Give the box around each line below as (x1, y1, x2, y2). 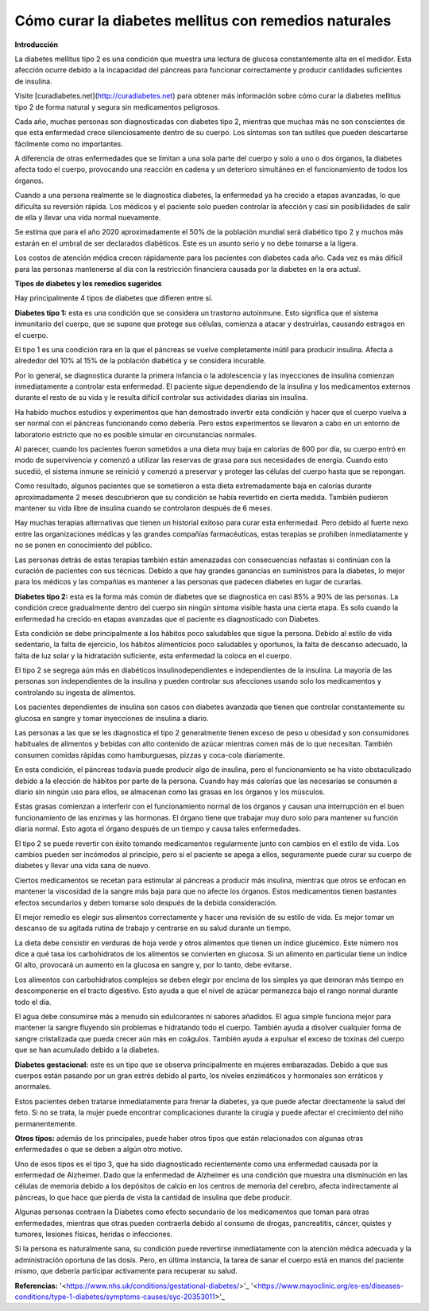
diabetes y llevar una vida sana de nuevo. (14, 861, 151, 871)
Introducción (14, 40, 59, 49)
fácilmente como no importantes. (14, 139, 123, 149)
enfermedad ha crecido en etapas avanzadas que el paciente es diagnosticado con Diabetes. (14, 614, 321, 623)
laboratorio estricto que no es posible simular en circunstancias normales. (14, 429, 257, 439)
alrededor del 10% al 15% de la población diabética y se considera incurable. (14, 356, 266, 366)
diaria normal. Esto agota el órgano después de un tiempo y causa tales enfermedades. (14, 824, 301, 834)
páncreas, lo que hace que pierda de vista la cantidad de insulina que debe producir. (14, 1193, 292, 1202)
